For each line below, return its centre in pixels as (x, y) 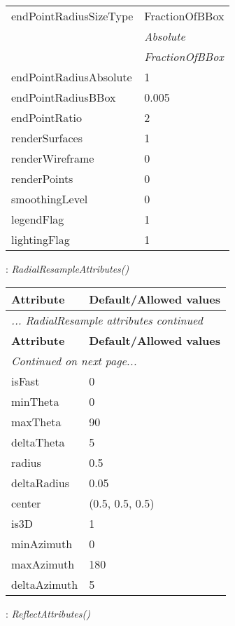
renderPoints (42, 178)
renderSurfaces (47, 138)
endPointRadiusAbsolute (72, 77)
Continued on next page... (74, 360)
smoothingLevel (50, 199)
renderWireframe (53, 158)
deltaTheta (38, 442)
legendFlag (38, 219)
